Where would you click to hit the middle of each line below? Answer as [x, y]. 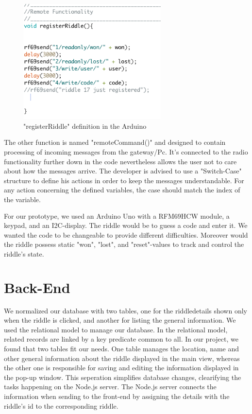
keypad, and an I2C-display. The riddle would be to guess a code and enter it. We [126, 225]
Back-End [37, 287]
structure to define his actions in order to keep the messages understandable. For [124, 180]
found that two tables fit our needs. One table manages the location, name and [122, 349]
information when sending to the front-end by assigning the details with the [117, 396]
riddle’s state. [24, 253]
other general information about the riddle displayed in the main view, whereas [122, 358]
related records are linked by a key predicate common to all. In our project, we [121, 339]
